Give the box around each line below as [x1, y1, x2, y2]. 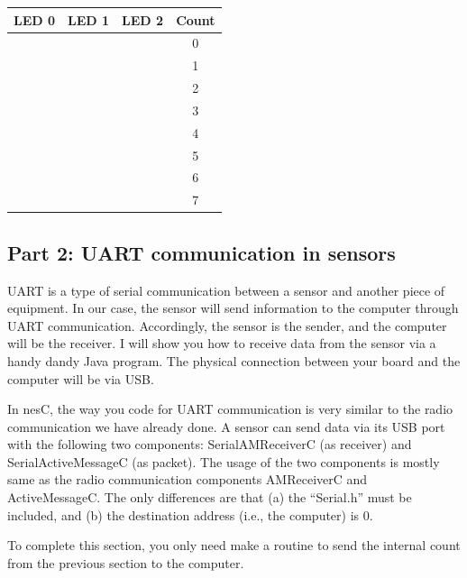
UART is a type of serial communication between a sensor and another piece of [7, 280, 445, 299]
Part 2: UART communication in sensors [7, 238, 396, 266]
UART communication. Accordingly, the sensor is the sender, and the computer [7, 316, 447, 335]
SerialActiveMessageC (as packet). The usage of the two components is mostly [7, 452, 440, 471]
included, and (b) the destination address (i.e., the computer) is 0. [7, 505, 373, 524]
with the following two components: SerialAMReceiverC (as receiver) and [7, 435, 412, 454]
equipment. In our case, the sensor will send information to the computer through [7, 298, 459, 317]
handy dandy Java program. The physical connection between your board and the [7, 351, 461, 370]
